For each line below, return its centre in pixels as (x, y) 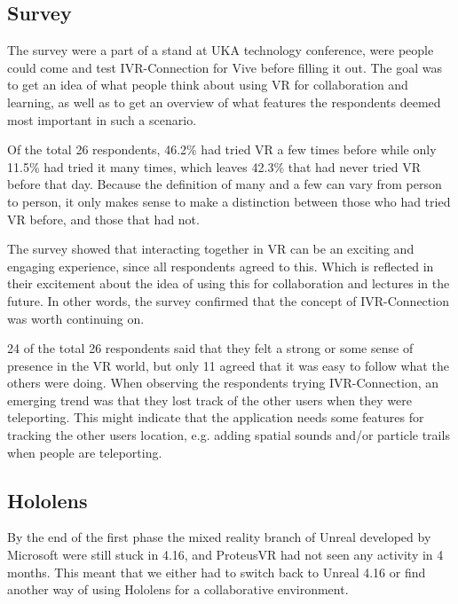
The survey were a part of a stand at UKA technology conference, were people (221, 50)
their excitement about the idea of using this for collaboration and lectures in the (229, 283)
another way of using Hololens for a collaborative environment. (178, 589)
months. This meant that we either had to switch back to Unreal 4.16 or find (217, 572)
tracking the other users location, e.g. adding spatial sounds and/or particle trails (229, 435)
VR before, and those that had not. (103, 219)
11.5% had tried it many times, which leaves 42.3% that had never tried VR (214, 166)
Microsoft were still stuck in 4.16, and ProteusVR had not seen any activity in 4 (225, 555)
